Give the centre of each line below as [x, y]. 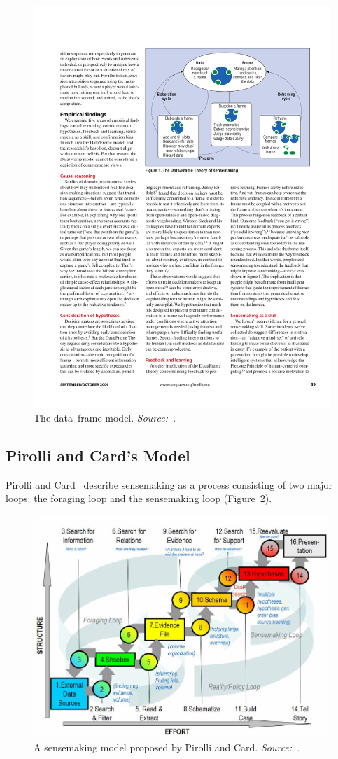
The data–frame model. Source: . [105, 417]
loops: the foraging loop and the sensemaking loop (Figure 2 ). [139, 498]
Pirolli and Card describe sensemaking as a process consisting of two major [169, 484]
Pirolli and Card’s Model [98, 455]
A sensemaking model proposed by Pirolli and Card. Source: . [167, 747]
